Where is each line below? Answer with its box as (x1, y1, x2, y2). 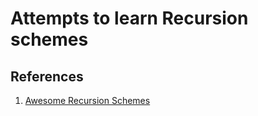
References (10, 68, 84, 85)
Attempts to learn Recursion (10, 7, 249, 30)
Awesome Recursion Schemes (24, 95, 151, 106)
